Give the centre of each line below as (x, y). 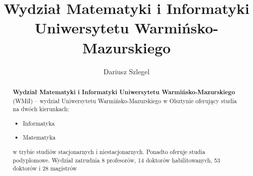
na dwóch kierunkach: (41, 109)
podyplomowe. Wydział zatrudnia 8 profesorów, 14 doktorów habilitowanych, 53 (116, 160)
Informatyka (39, 123)
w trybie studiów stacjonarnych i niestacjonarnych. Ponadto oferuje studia (109, 151)
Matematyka (39, 137)
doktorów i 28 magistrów (45, 168)
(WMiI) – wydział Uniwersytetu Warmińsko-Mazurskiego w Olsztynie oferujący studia (125, 100)
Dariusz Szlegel (126, 71)
